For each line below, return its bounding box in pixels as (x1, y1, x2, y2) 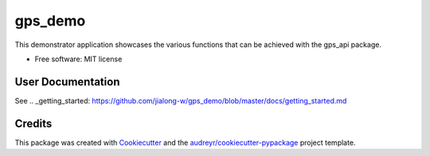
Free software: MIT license (34, 54, 123, 64)
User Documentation (14, 75, 120, 88)
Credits (14, 116, 53, 131)
